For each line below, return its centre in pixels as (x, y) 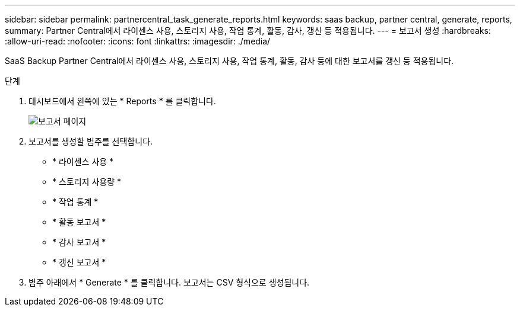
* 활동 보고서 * (79, 222)
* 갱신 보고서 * (79, 262)
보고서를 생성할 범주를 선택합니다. (91, 141)
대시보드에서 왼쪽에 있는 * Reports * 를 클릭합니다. (122, 101)
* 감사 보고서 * (79, 242)
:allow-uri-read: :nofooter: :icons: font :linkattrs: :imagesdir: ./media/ (138, 41)
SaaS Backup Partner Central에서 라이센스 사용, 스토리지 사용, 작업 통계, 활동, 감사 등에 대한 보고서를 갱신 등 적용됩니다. (229, 61)
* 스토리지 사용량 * (87, 182)
